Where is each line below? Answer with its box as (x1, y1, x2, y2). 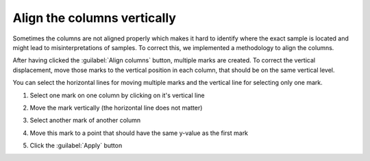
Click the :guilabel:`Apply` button (29, 141, 123, 150)
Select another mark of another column (29, 116, 141, 125)
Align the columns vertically (12, 10, 176, 25)
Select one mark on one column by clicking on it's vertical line (29, 91, 205, 99)
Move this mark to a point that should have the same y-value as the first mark (29, 129, 249, 137)
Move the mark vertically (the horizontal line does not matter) (29, 103, 203, 112)
